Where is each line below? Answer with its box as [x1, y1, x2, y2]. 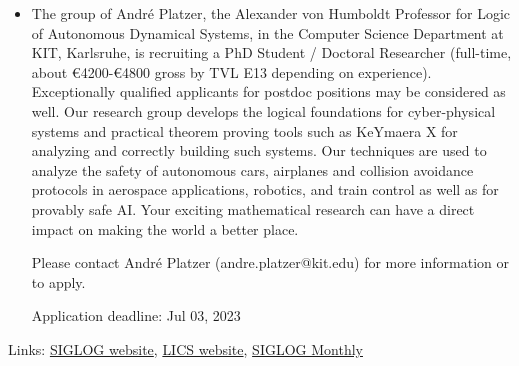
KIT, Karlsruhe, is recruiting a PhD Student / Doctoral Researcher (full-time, [31, 42, 512, 63]
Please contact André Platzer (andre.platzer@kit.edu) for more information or [31, 252, 509, 273]
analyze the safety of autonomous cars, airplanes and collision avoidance [31, 159, 474, 180]
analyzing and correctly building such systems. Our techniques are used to [31, 140, 487, 161]
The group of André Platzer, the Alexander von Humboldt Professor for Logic [31, 3, 511, 23]
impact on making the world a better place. [31, 218, 299, 239]
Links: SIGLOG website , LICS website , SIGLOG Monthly [8, 338, 363, 359]
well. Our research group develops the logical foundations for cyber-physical [31, 100, 496, 121]
